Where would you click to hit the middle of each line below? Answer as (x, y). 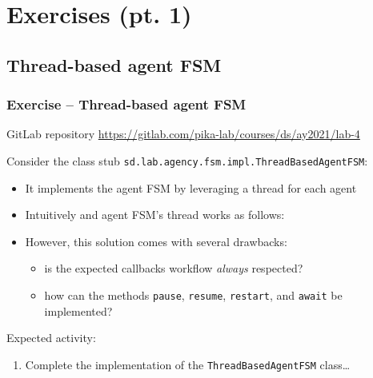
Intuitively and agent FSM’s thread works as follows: (155, 215)
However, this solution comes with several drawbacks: (156, 241)
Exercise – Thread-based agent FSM (126, 104)
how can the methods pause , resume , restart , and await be (193, 295)
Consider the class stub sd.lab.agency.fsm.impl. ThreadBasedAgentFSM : (187, 160)
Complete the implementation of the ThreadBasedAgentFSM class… (188, 364)
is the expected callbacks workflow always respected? (174, 268)
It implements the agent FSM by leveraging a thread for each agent (191, 187)
